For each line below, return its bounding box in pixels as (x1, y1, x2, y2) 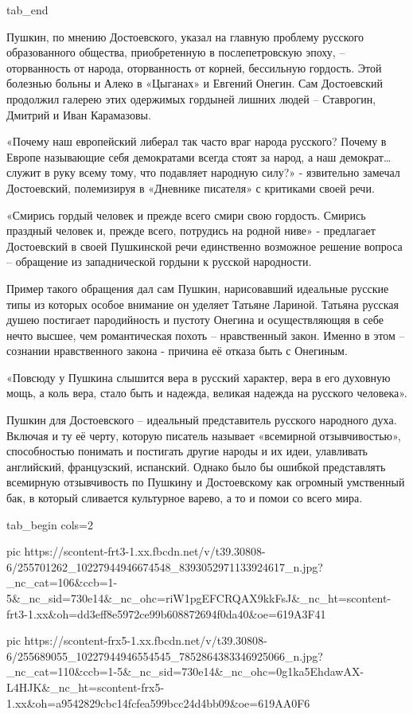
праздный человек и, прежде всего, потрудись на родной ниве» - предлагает (6, 222, 376, 239)
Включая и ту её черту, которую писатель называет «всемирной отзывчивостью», (6, 427, 401, 443)
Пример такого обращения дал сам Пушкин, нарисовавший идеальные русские (6, 279, 389, 296)
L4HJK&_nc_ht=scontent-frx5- (6, 678, 165, 695)
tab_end (6, 2, 49, 18)
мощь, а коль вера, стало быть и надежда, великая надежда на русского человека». (6, 384, 407, 401)
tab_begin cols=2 (6, 516, 93, 533)
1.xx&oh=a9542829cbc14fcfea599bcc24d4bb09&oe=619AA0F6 (6, 694, 310, 711)
